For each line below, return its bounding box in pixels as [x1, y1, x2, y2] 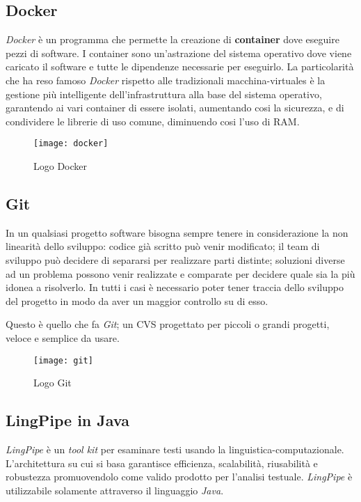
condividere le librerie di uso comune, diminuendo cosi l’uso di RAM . [6, 113, 300, 128]
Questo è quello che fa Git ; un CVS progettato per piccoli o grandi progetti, [6, 317, 330, 331]
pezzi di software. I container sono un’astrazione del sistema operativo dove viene [6, 45, 352, 60]
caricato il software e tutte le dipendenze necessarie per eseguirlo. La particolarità [6, 59, 354, 74]
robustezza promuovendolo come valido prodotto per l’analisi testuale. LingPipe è [6, 469, 353, 484]
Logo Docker [33, 159, 88, 173]
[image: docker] [33, 139, 109, 149]
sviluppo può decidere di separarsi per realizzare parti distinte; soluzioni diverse [6, 253, 345, 267]
